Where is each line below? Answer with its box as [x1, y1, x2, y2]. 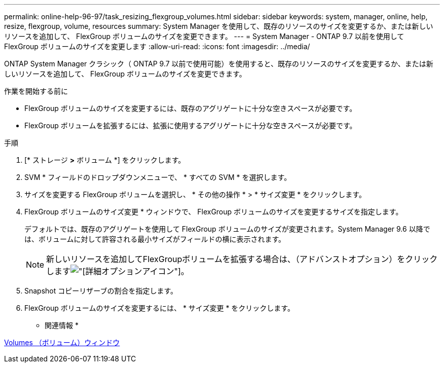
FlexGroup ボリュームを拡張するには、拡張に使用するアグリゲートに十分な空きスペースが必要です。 [24, 121, 357, 130]
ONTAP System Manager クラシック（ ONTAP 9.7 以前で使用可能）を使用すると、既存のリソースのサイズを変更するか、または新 [4, 59, 433, 68]
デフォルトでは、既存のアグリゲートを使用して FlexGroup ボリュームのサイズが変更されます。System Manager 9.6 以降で [24, 225, 430, 233]
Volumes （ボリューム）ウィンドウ [4, 338, 120, 347]
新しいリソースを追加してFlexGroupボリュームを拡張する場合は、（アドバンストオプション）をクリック [46, 254, 438, 264]
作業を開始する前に [4, 87, 68, 95]
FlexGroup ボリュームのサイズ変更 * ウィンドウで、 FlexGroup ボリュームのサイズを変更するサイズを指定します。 [24, 207, 403, 216]
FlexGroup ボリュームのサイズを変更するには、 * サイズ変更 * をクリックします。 [24, 304, 294, 312]
